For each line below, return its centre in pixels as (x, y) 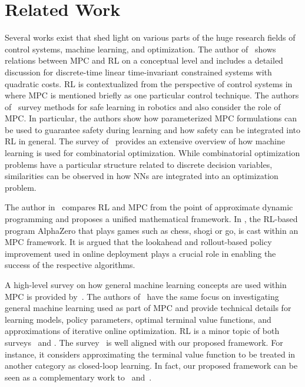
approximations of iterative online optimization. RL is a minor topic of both (142, 331)
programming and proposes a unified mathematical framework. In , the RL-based (151, 219)
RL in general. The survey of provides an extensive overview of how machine (145, 141)
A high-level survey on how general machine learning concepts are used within (146, 285)
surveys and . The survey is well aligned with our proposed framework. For (144, 342)
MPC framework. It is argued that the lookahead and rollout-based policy (138, 242)
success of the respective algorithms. (70, 265)
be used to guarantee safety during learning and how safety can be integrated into (153, 129)
